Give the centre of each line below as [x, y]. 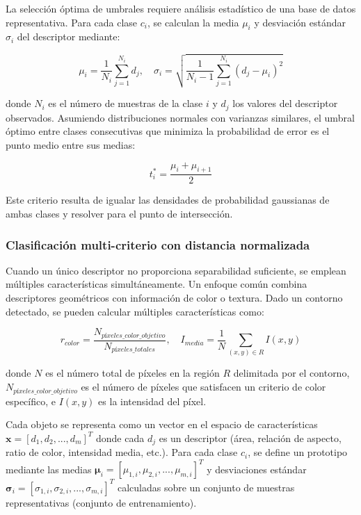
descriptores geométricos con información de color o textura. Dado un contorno [174, 298]
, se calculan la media [193, 22]
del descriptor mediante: [69, 36]
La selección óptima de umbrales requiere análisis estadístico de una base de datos [181, 8]
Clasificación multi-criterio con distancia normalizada [158, 244]
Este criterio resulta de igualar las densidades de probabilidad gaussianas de [168, 200]
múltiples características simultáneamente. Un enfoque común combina [157, 284]
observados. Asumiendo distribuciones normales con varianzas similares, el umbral [180, 117]
